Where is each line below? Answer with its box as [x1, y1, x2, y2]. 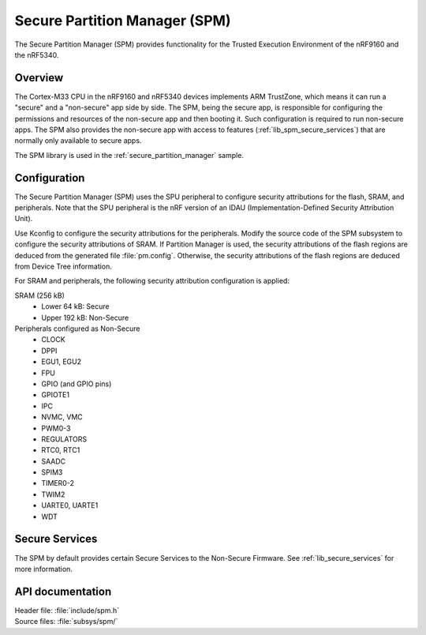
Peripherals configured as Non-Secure [14, 324, 140, 333]
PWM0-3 [41, 423, 71, 433]
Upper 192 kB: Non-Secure [41, 313, 129, 322]
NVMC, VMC [41, 412, 83, 422]
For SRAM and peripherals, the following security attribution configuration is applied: [14, 276, 290, 286]
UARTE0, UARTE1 [41, 501, 99, 510]
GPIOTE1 [41, 390, 70, 400]
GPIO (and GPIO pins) [41, 379, 112, 389]
